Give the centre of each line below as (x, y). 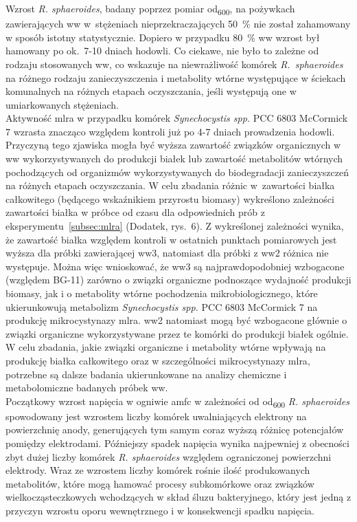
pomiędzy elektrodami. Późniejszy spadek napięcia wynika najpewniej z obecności (177, 443)
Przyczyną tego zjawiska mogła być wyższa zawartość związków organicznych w (173, 145)
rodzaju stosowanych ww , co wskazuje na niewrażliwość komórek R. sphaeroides (174, 64)
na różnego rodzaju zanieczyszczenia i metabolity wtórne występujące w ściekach (176, 77)
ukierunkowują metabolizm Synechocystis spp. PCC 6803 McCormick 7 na (162, 306)
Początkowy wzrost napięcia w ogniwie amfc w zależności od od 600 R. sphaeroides (177, 402)
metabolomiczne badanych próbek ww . (87, 388)
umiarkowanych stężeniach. (62, 104)
